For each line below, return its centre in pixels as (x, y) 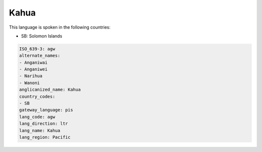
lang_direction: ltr (43, 124)
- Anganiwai (33, 62)
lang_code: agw (37, 117)
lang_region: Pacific (45, 137)
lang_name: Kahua (40, 130)
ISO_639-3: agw (37, 49)
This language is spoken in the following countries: (60, 27)
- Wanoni (30, 83)
